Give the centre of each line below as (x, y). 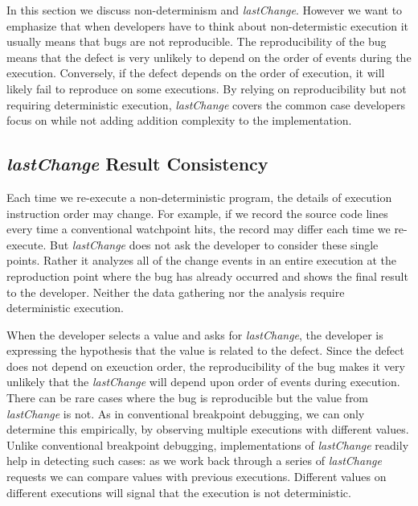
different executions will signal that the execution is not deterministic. (179, 492)
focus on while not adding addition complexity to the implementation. (179, 120)
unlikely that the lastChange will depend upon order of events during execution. (203, 382)
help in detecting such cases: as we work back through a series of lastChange (194, 461)
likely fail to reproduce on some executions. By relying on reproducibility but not (207, 88)
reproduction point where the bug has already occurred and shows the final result (207, 276)
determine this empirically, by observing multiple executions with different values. (208, 429)
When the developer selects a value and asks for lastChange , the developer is (195, 334)
